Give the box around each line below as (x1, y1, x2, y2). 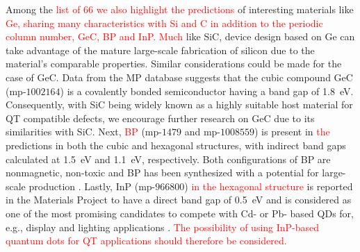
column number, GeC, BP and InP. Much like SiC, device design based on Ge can (6, 29, 355, 44)
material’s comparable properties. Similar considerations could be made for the (6, 56, 342, 71)
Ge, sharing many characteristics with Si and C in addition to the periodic (6, 15, 323, 30)
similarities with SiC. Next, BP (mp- (6, 124, 162, 139)
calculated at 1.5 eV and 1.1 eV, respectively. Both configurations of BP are (6, 151, 331, 166)
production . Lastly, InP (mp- (28, 178, 156, 193)
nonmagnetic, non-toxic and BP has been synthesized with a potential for (6, 165, 319, 180)
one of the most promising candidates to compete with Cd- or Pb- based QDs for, (6, 205, 354, 220)
